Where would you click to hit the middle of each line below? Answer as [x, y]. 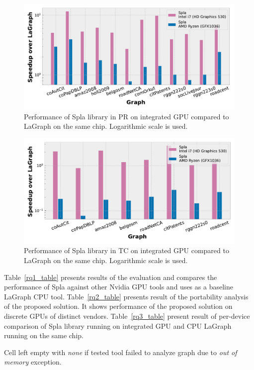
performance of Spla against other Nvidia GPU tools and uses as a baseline [119, 287]
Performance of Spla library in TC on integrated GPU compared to [127, 250]
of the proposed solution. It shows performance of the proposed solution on [118, 306]
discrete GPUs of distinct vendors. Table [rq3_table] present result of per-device [127, 316]
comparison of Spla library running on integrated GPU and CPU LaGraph [118, 325]
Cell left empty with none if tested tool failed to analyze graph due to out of [121, 352]
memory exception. [33, 362]
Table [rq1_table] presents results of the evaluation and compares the [111, 277]
